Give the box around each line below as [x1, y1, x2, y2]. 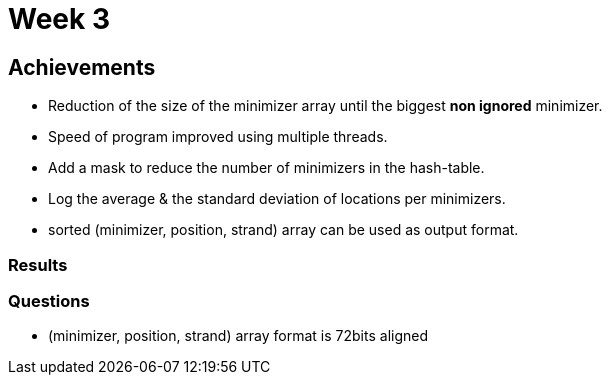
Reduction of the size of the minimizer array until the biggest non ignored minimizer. [48, 97, 603, 115]
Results [8, 254, 68, 275]
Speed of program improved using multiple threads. [48, 128, 388, 146]
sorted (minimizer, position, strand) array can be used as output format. [48, 221, 519, 239]
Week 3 [8, 2, 110, 36]
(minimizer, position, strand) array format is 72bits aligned [48, 327, 429, 345]
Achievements [8, 54, 156, 80]
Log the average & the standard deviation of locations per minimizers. [48, 190, 506, 208]
